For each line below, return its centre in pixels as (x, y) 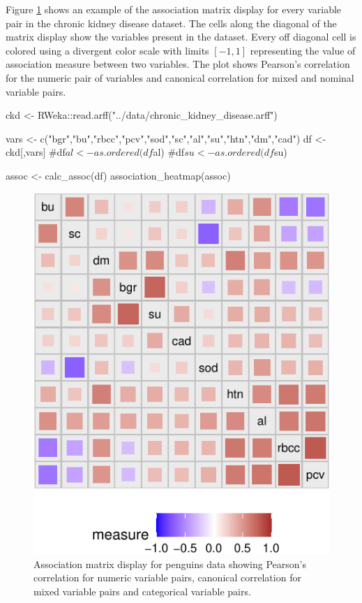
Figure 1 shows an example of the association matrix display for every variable (174, 9)
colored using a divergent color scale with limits (107, 50)
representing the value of (303, 50)
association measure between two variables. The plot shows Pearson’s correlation (178, 64)
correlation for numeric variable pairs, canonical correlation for (167, 577)
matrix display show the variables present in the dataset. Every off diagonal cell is (181, 37)
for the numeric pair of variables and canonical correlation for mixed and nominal (180, 77)
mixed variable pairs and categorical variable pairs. (142, 591)
